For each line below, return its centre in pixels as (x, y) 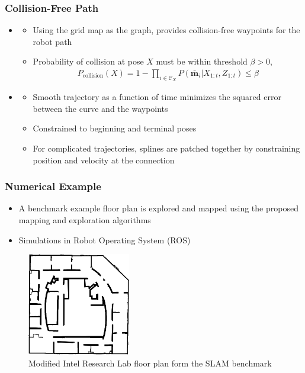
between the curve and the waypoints (100, 108)
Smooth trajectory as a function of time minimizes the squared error (157, 97)
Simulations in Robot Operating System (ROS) (105, 239)
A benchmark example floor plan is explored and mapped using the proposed (158, 208)
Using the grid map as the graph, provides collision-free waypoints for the (166, 30)
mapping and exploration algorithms (85, 220)
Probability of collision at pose (88, 61)
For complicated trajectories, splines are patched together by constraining (166, 148)
